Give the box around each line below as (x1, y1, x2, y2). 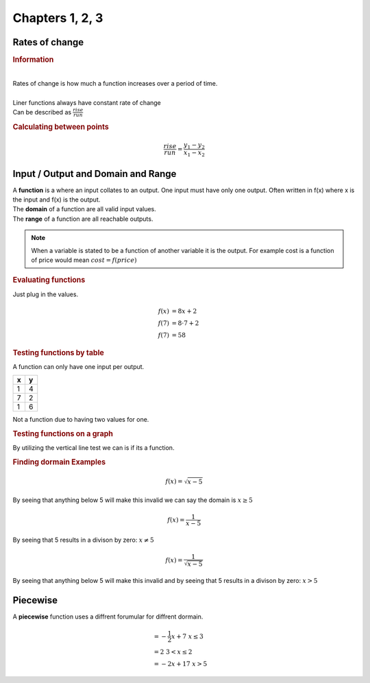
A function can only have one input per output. (12, 362, 145, 370)
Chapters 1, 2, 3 (12, 10, 103, 25)
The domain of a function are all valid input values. (12, 205, 157, 213)
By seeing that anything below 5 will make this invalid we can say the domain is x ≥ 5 (12, 496, 253, 504)
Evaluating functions (12, 275, 86, 285)
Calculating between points (12, 122, 109, 132)
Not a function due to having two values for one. (12, 416, 149, 424)
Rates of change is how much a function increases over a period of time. (12, 79, 218, 87)
